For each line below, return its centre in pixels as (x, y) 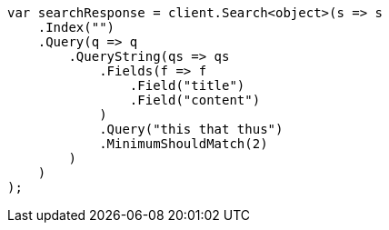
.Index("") (76, 27)
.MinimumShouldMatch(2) (184, 144)
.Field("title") (187, 85)
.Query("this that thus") (191, 129)
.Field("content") (195, 100)
